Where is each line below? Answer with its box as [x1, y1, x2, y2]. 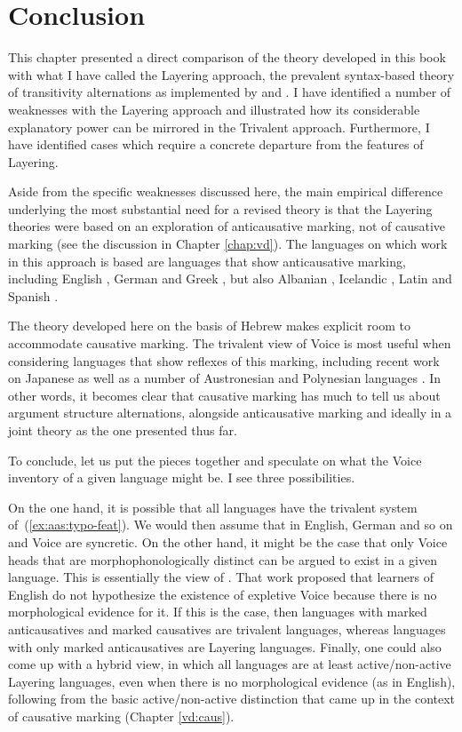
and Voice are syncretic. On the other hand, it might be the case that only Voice [8, 532, 448, 551]
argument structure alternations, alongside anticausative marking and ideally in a [8, 403, 452, 422]
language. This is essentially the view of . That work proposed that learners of [8, 568, 434, 586]
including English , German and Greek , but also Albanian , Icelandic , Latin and [8, 269, 452, 288]
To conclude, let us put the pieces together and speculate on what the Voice [8, 450, 422, 469]
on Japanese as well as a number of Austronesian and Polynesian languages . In [8, 369, 442, 387]
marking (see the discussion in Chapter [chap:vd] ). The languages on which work [8, 235, 448, 253]
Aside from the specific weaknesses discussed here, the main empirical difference [8, 182, 443, 201]
